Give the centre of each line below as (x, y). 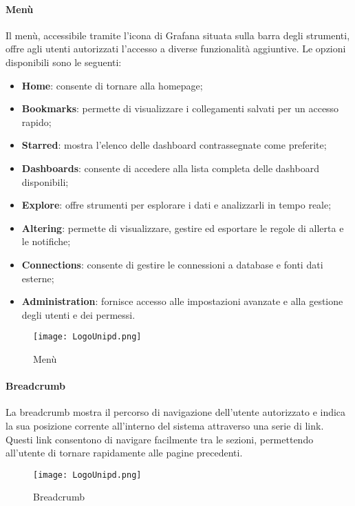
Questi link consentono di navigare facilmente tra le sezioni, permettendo (160, 439)
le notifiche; (46, 241)
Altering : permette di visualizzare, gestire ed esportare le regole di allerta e (183, 228)
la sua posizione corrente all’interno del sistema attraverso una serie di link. (165, 425)
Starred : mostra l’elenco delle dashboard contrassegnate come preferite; (174, 145)
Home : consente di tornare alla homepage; (112, 85)
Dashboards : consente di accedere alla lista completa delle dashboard (170, 168)
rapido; (36, 122)
